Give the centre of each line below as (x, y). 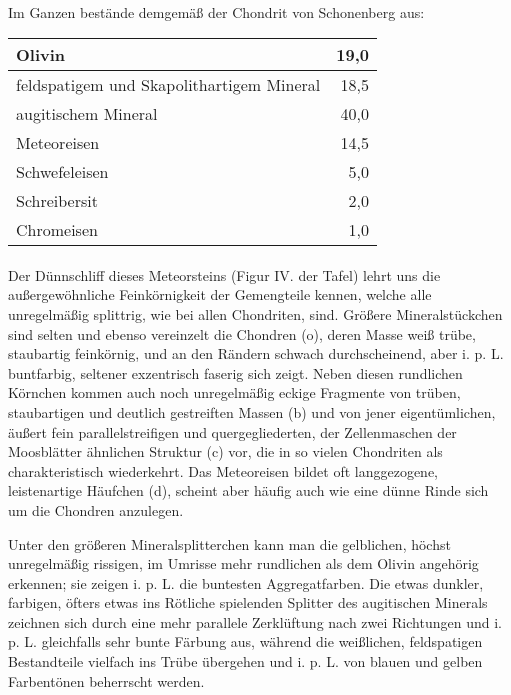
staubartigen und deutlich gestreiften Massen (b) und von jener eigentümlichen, (252, 411)
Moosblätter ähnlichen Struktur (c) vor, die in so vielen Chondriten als (225, 451)
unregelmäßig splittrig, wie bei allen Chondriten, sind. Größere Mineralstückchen (255, 313)
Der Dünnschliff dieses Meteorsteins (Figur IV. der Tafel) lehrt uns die (224, 274)
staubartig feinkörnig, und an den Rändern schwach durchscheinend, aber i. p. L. (256, 353)
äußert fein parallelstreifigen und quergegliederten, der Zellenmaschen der (232, 431)
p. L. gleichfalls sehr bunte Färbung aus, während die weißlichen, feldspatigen (245, 641)
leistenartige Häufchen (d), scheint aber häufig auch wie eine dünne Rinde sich (248, 490)
